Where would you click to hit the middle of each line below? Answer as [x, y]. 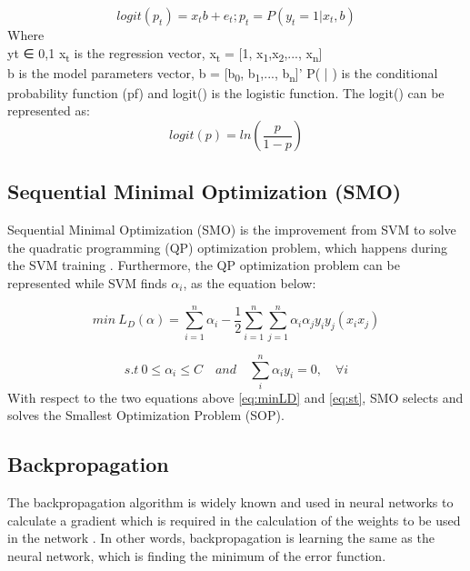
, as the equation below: [250, 283]
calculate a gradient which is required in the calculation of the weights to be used [234, 520]
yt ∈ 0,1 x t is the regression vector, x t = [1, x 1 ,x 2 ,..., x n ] [165, 54]
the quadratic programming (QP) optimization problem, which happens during [227, 247]
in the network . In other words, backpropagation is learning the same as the [221, 538]
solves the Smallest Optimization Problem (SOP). [146, 415]
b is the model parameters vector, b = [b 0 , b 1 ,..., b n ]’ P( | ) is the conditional [223, 74]
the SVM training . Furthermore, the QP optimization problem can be [204, 265]
